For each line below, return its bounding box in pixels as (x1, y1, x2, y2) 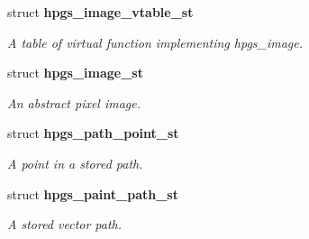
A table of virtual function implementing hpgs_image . (7, 32, 304, 51)
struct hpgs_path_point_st (7, 124, 179, 142)
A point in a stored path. (7, 153, 143, 172)
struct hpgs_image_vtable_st (7, 3, 194, 21)
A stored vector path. (7, 215, 123, 234)
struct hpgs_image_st (7, 63, 143, 82)
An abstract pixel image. (7, 93, 141, 112)
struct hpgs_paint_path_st (7, 184, 178, 203)
